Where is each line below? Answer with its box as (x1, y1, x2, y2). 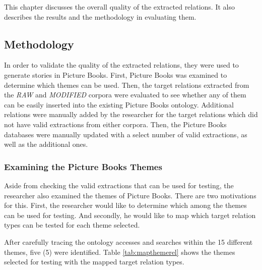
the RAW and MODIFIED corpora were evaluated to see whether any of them (4, 89, 246, 100)
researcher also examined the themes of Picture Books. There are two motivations (4, 190, 256, 200)
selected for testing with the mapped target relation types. (4, 256, 184, 267)
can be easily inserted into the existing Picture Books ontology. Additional (4, 99, 234, 110)
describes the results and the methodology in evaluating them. (4, 11, 196, 22)
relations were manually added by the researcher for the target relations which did (4, 109, 258, 120)
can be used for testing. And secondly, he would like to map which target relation (4, 209, 256, 220)
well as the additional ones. (4, 139, 88, 149)
